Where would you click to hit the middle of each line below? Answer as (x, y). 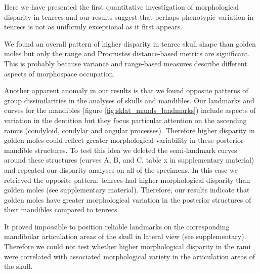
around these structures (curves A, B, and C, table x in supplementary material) (129, 160)
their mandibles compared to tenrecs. (62, 209)
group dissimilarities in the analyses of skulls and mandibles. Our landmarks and (129, 100)
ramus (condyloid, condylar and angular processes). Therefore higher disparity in (129, 130)
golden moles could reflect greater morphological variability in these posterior (124, 140)
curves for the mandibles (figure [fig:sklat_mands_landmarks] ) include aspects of (130, 110)
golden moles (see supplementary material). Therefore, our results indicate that (127, 190)
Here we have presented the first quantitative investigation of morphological (121, 7)
